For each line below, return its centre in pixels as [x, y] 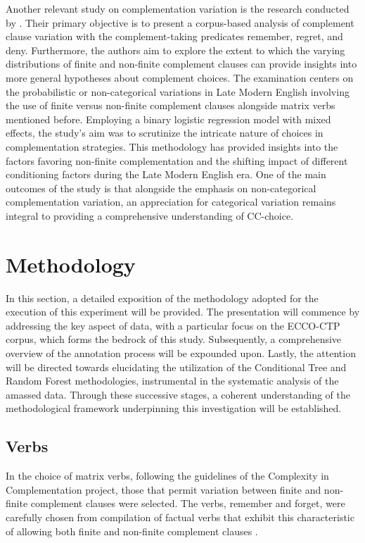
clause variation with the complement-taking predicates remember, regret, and [174, 36]
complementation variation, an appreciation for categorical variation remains [171, 202]
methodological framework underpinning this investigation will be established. [174, 408]
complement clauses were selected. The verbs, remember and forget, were [188, 503]
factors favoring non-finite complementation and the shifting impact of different [177, 160]
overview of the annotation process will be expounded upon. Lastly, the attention [181, 353]
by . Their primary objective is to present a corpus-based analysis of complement [180, 22]
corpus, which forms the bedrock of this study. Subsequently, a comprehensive [174, 339]
